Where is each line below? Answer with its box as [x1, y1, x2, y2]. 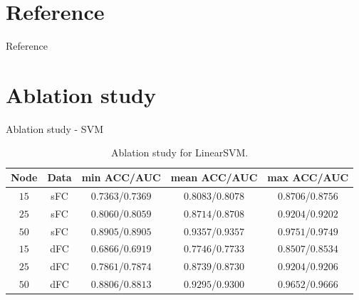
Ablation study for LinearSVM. [111, 145, 249, 160]
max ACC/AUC [267, 170, 349, 185]
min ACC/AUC [81, 170, 161, 185]
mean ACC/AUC [170, 170, 258, 185]
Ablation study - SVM [6, 121, 103, 136]
